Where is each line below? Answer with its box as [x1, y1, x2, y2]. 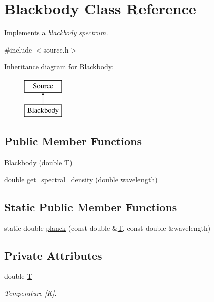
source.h [43, 44, 69, 55]
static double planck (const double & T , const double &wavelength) [4, 222, 211, 233]
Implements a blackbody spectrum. [4, 27, 108, 38]
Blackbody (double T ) [4, 157, 73, 168]
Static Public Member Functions [4, 198, 177, 214]
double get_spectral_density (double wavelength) [4, 174, 158, 184]
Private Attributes [4, 247, 102, 263]
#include [4, 44, 32, 55]
